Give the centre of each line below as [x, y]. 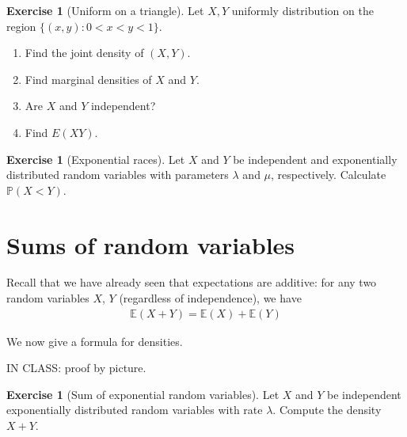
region [21, 26]
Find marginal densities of [88, 79]
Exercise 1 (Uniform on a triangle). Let [105, 10]
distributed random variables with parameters [118, 175]
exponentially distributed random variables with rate [135, 410]
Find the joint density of [84, 53]
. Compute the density [327, 410]
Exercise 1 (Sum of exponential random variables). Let [143, 394]
